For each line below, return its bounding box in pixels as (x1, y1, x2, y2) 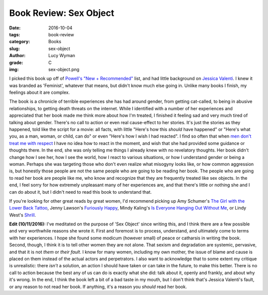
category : (9, 39, 30, 45)
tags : (9, 31, 20, 37)
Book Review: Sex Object (9, 7, 114, 18)
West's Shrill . (9, 212, 36, 218)
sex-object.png (48, 66, 79, 72)
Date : (9, 25, 21, 31)
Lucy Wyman (48, 53, 75, 59)
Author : (9, 53, 26, 59)
